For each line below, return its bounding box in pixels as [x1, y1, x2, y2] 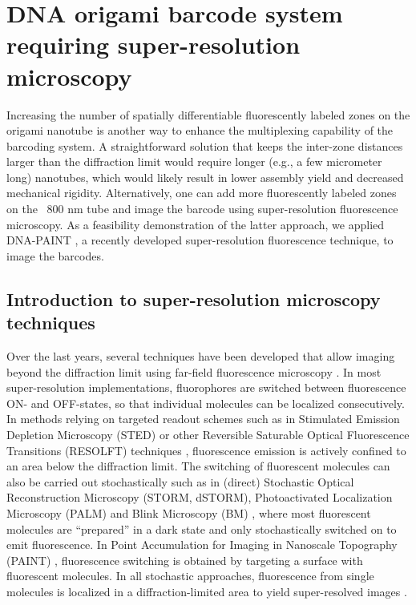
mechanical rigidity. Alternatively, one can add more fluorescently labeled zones [6, 184, 397, 201]
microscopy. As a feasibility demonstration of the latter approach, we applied [6, 216, 385, 232]
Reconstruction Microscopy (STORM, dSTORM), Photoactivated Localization [6, 489, 393, 506]
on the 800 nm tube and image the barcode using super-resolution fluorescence [6, 200, 398, 217]
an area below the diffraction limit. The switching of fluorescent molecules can [6, 458, 390, 474]
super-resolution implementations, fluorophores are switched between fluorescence [6, 379, 406, 396]
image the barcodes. [6, 247, 104, 264]
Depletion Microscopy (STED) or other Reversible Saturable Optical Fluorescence [6, 426, 410, 442]
